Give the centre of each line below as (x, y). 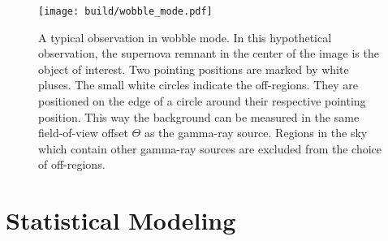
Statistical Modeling (121, 220)
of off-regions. (72, 164)
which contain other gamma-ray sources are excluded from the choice (210, 148)
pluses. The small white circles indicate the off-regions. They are (198, 85)
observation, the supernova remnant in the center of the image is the (209, 53)
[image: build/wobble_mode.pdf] (125, 11)
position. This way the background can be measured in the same (199, 116)
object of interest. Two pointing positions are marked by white (194, 69)
